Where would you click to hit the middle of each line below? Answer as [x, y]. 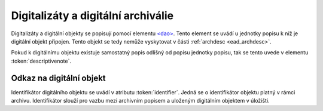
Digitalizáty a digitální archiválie [92, 16]
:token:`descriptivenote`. [41, 61]
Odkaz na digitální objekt [58, 78]
